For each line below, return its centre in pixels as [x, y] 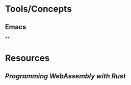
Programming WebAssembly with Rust [65, 76]
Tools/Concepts [39, 9]
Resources [27, 58]
